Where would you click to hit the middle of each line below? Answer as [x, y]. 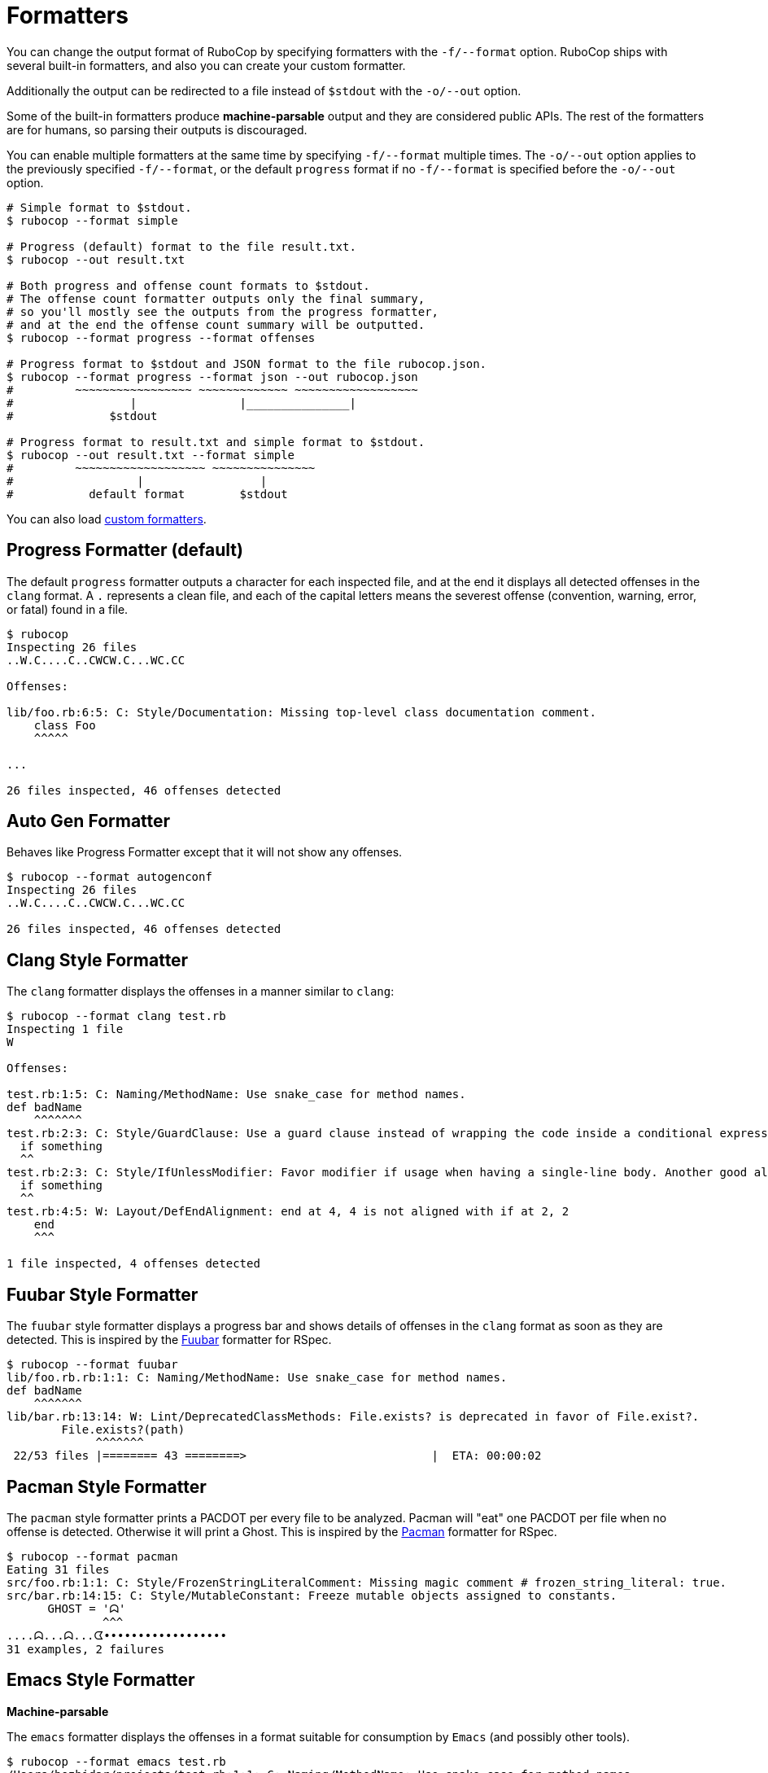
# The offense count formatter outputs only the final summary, [216, 298]
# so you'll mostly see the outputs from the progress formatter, [223, 311]
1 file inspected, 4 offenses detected [133, 1264]
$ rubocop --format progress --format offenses [161, 337]
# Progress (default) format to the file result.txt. [181, 246]
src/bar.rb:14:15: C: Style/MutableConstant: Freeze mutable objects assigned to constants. [312, 1595]
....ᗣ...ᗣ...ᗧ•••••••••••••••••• [117, 1635]
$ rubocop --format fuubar [92, 1365]
